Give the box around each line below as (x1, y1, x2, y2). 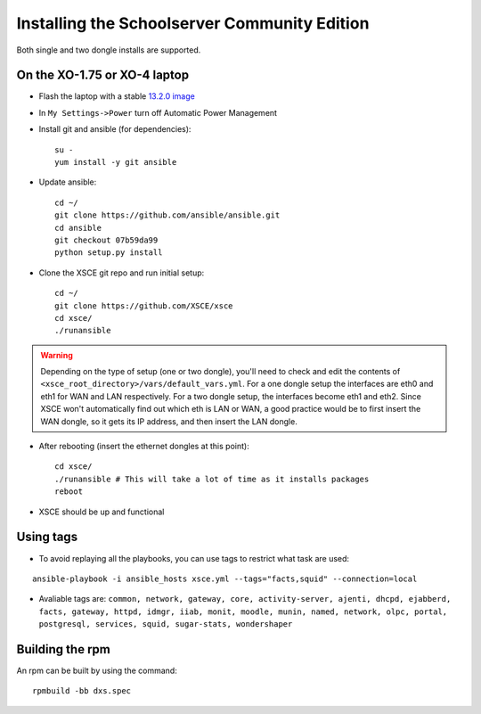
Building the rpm (16, 642, 110, 657)
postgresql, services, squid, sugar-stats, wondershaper (38, 620, 293, 629)
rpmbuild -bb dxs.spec (32, 686, 132, 696)
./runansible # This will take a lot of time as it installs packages (54, 473, 370, 484)
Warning (40, 349, 73, 360)
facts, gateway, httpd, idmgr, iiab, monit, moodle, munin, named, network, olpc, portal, (38, 606, 448, 617)
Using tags (16, 529, 78, 545)
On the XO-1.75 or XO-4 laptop (16, 68, 190, 83)
